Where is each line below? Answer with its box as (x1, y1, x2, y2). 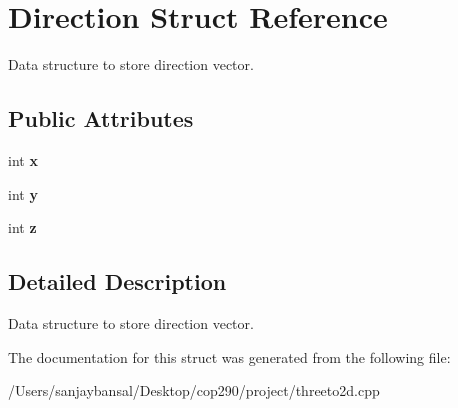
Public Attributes (8, 103, 194, 134)
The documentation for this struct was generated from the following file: (8, 346, 451, 367)
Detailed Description (8, 266, 227, 297)
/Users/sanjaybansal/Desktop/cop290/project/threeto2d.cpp (8, 380, 380, 401)
